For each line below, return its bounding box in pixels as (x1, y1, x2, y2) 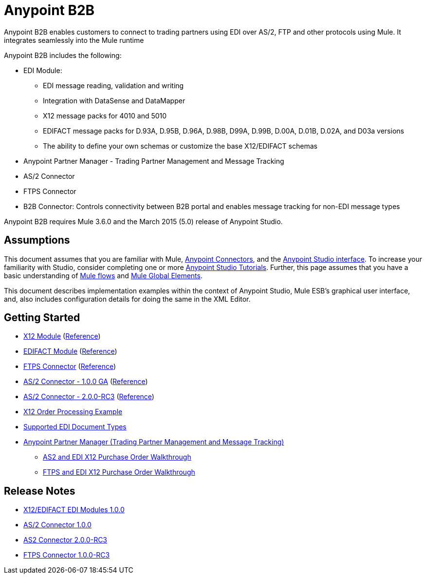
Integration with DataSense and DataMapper (43, 96, 185, 105)
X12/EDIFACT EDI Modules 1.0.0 (23, 505, 125, 514)
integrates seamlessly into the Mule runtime (4, 36, 144, 44)
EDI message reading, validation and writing (43, 81, 184, 90)
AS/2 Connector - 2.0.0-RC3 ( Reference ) (23, 392, 154, 401)
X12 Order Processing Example (23, 407, 123, 416)
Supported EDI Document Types (23, 423, 127, 431)
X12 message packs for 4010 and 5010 (43, 111, 167, 120)
